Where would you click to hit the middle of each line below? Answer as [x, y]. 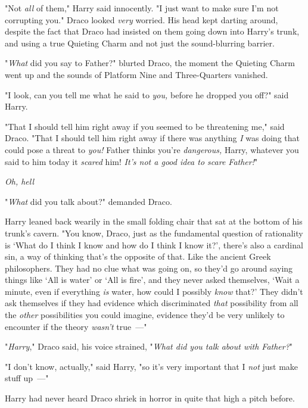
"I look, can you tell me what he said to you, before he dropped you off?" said [147, 94]
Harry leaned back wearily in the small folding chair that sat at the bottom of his [154, 221]
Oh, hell [20, 181]
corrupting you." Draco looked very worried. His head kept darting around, [141, 19]
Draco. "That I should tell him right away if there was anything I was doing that [152, 138]
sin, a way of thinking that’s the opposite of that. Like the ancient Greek [138, 256]
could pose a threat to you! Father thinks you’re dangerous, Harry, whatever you [152, 149]
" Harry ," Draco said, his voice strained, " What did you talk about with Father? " [149, 346]
